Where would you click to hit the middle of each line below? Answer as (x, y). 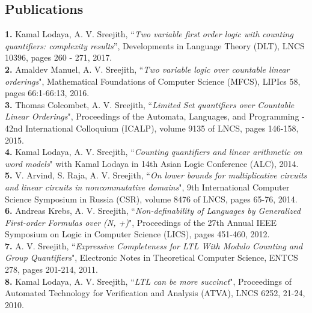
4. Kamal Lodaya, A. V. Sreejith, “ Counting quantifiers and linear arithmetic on (154, 152)
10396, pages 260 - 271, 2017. (59, 57)
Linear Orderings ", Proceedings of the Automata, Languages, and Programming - (155, 116)
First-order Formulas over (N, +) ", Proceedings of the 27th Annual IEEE (141, 222)
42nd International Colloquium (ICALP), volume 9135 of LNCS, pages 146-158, (152, 128)
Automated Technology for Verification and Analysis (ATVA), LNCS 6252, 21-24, (155, 293)
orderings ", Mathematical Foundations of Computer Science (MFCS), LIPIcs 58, (153, 81)
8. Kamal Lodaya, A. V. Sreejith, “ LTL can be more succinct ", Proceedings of (148, 281)
